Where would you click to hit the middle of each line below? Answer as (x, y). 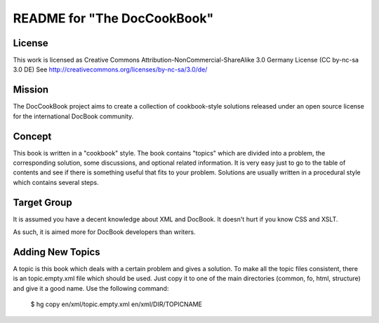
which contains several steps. (56, 182)
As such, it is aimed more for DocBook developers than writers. (104, 232)
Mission (31, 90)
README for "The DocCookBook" (113, 18)
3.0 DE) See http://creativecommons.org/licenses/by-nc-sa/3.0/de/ (110, 69)
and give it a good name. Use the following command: (91, 288)
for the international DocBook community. (73, 116)
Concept (32, 136)
